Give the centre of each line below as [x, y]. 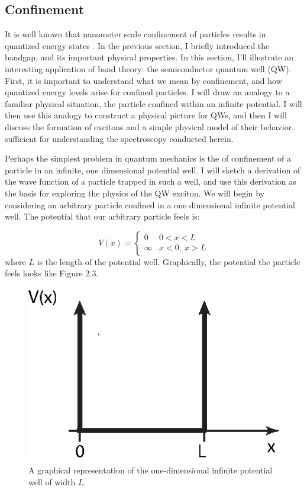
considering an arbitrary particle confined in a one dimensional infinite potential [150, 204]
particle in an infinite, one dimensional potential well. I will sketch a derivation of [153, 170]
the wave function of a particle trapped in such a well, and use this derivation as [151, 181]
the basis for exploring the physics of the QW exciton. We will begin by [135, 193]
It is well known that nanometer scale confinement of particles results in [135, 34]
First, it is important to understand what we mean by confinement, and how [143, 80]
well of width [52, 481]
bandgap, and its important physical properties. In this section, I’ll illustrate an [149, 57]
